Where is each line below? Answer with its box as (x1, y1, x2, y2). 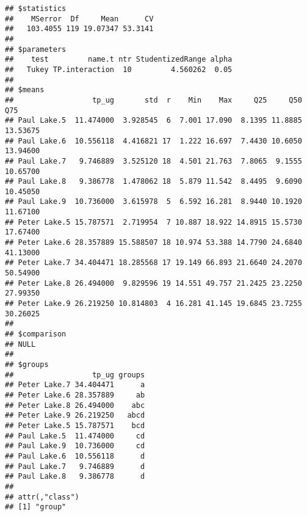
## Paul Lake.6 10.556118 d (5, 451, 145, 460)
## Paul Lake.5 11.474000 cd (5, 431, 145, 440)
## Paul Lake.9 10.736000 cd (5, 442, 145, 451)
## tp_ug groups (5, 370, 145, 379)
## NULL (5, 340, 36, 349)
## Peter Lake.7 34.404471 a (5, 380, 145, 390)
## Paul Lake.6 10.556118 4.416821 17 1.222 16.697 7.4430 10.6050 (5, 136, 302, 145)
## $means (5, 85, 45, 95)
